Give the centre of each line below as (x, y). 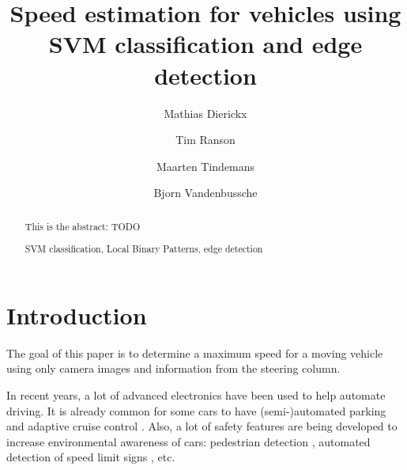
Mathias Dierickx (205, 113)
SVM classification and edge (205, 44)
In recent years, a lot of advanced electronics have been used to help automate (196, 395)
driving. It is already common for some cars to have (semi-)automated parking (196, 410)
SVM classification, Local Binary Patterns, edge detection (144, 249)
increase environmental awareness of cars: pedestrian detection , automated (188, 441)
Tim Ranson (205, 140)
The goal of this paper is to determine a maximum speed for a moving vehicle (195, 352)
